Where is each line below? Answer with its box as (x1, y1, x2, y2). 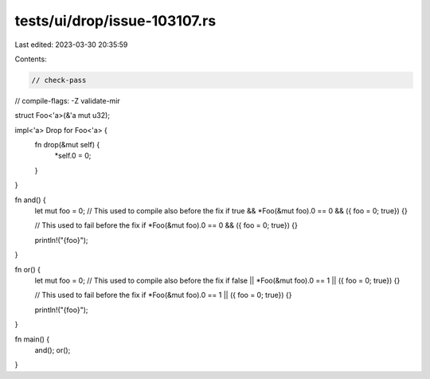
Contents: (14, 54, 47, 64)
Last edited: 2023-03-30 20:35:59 (14, 40, 128, 49)
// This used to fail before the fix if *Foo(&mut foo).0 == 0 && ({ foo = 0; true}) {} (34, 221, 299, 230)
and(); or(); (34, 345, 71, 354)
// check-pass (31, 76, 87, 84)
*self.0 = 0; (54, 151, 92, 161)
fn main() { (14, 334, 50, 344)
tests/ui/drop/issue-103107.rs (14, 12, 217, 29)
